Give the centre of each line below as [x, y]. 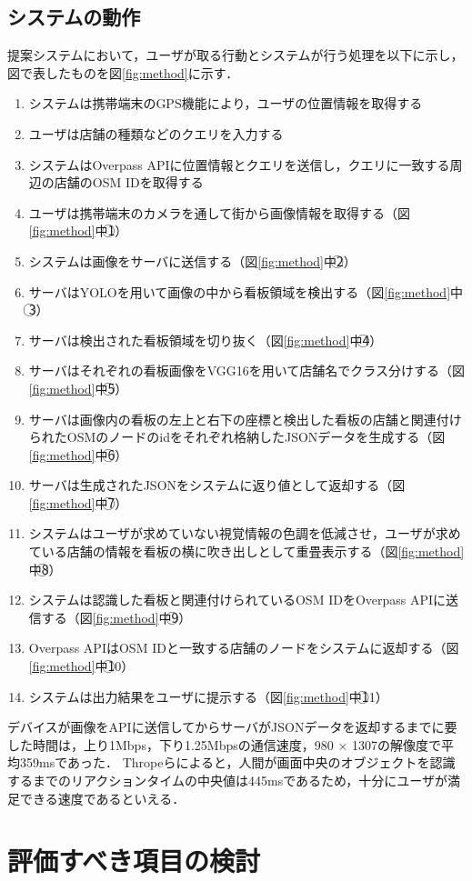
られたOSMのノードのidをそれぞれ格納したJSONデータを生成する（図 [237, 437]
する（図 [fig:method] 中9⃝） [116, 617]
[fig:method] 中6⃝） [78, 454]
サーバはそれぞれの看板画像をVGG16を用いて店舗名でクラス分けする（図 [247, 370]
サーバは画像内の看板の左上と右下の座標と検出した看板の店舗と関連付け [245, 419]
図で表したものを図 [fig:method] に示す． [123, 72]
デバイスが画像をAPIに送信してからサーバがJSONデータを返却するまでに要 [232, 727]
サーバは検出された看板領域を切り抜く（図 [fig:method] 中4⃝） [206, 340]
